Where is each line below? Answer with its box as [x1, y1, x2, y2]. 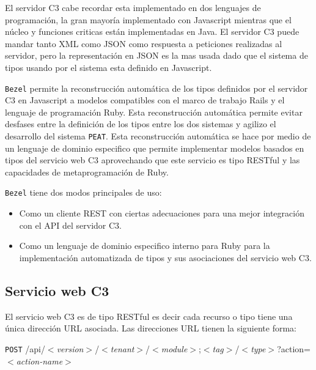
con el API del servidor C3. [19, 218, 122, 231]
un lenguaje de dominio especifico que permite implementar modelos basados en [5, 141, 304, 154]
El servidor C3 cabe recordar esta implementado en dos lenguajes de [5, 1, 261, 13]
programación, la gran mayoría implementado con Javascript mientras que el [5, 13, 292, 26]
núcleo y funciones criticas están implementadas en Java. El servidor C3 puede [5, 25, 299, 38]
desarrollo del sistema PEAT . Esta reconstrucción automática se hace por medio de [5, 130, 311, 142]
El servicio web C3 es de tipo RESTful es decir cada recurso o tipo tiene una [5, 309, 293, 322]
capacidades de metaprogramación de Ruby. [5, 165, 169, 178]
